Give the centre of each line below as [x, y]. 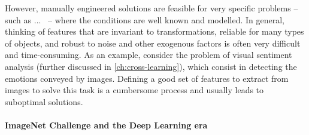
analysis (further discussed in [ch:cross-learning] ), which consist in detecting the [151, 66]
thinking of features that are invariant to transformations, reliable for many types [154, 31]
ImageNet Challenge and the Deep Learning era [106, 125]
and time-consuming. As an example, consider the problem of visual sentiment [149, 55]
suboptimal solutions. [44, 101]
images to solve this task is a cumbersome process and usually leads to [134, 90]
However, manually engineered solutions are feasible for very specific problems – [152, 8]
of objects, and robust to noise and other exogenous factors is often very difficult [153, 43]
